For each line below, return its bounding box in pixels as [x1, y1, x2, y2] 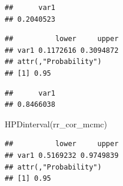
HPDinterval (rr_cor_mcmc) [5, 117, 107, 130]
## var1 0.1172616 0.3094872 [5, 46, 119, 55]
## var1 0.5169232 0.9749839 [5, 151, 119, 160]
